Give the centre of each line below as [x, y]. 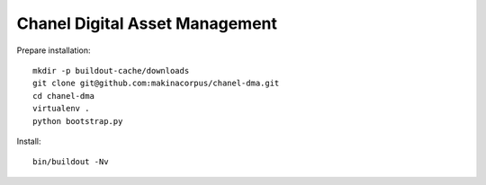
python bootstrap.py [78, 121]
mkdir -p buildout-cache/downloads [111, 70]
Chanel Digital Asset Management [147, 23]
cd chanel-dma [63, 96]
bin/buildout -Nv [71, 162]
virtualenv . [61, 109]
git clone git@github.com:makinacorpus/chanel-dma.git [156, 84]
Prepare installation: [54, 50]
